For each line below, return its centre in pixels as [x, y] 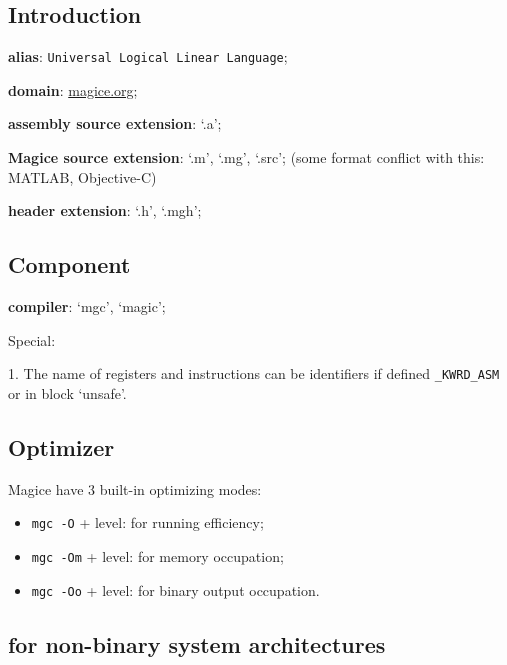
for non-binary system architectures [197, 643]
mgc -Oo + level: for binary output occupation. [175, 589]
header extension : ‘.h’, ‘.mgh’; [105, 210]
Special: [32, 339]
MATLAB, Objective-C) [82, 176]
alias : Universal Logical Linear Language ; [148, 56]
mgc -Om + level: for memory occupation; [157, 555]
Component [69, 264]
